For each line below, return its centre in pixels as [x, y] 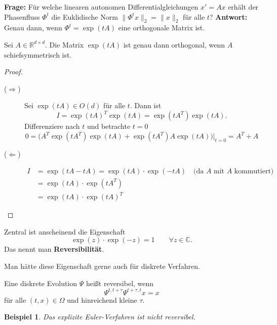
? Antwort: [228, 16]
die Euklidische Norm [85, 16]
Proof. [13, 72]
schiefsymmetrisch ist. [38, 54]
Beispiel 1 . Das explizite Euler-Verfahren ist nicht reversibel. [100, 317]
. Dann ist [146, 105]
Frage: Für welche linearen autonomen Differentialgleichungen [101, 7]
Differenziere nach [52, 126]
